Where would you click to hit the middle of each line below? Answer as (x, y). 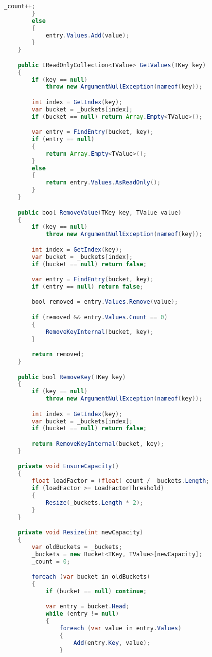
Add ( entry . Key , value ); (112, 643)
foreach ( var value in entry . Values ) (121, 628)
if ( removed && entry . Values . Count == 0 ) (100, 317)
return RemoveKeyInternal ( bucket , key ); (98, 444)
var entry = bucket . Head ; (87, 607)
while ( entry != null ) (82, 614)
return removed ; (58, 355)
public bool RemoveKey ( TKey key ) (72, 377)
